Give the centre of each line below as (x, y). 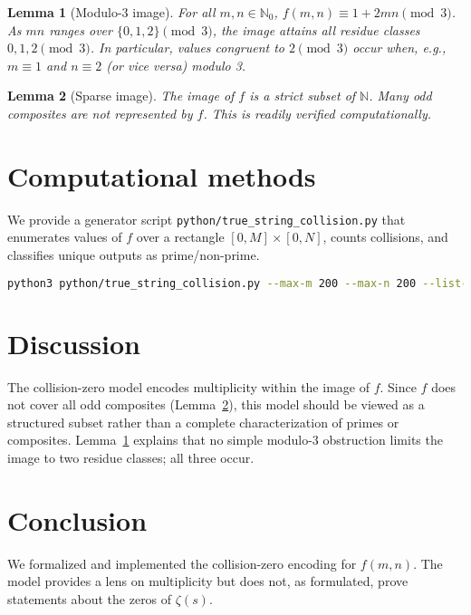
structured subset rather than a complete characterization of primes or (203, 422)
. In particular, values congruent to (187, 48)
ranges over (81, 29)
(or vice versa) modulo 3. (176, 65)
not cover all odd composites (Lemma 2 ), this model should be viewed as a (216, 404)
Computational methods (162, 175)
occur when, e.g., (399, 48)
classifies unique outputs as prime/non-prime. (134, 254)
